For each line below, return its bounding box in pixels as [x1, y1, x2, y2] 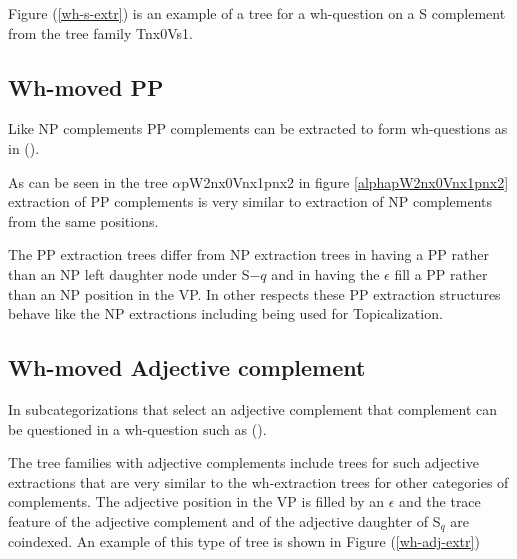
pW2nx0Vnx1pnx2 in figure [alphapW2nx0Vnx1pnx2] [181, 171, 509, 192]
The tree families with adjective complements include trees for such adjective [8, 452, 479, 473]
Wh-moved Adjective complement [8, 352, 366, 383]
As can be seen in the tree [8, 171, 168, 192]
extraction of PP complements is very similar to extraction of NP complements [8, 191, 493, 212]
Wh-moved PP [8, 71, 164, 102]
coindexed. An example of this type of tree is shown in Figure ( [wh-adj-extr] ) [8, 531, 480, 552]
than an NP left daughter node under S [8, 263, 250, 284]
